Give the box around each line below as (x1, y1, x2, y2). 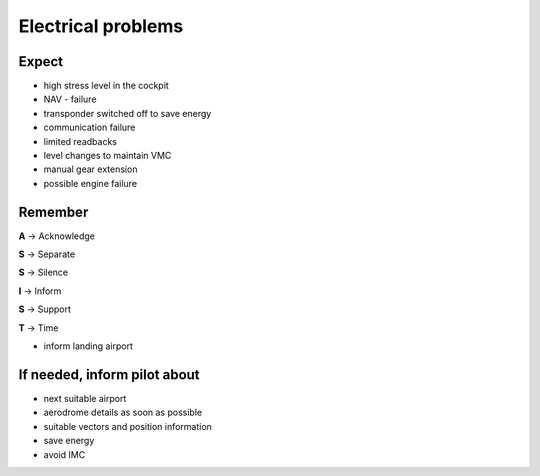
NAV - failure (43, 93, 97, 105)
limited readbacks (43, 135, 117, 147)
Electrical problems (18, 15, 184, 37)
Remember (18, 203, 89, 220)
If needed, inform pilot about (18, 366, 200, 383)
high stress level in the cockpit (43, 80, 169, 92)
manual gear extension (43, 163, 138, 175)
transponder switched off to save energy (43, 107, 212, 119)
